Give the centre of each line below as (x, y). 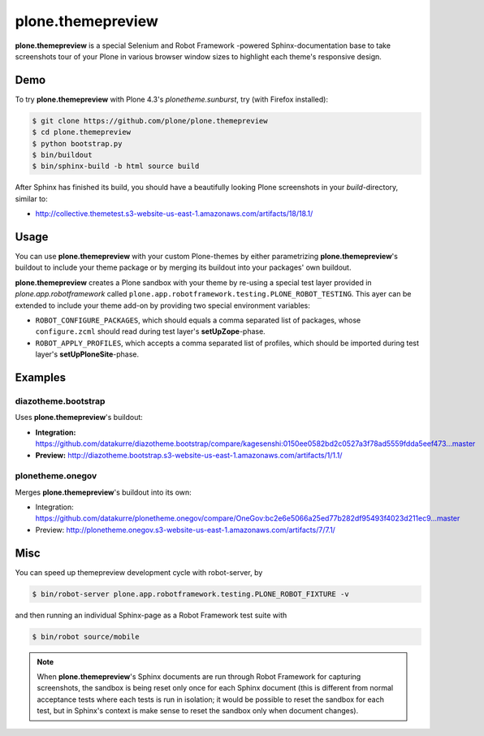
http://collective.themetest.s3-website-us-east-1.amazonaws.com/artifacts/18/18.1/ (174, 214)
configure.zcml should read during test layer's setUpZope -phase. (150, 331)
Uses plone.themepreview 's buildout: (79, 418)
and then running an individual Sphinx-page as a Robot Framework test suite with (151, 615)
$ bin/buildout (62, 155)
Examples (41, 377)
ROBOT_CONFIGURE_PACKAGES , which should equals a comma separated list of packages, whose (198, 320)
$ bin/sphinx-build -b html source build (116, 166)
